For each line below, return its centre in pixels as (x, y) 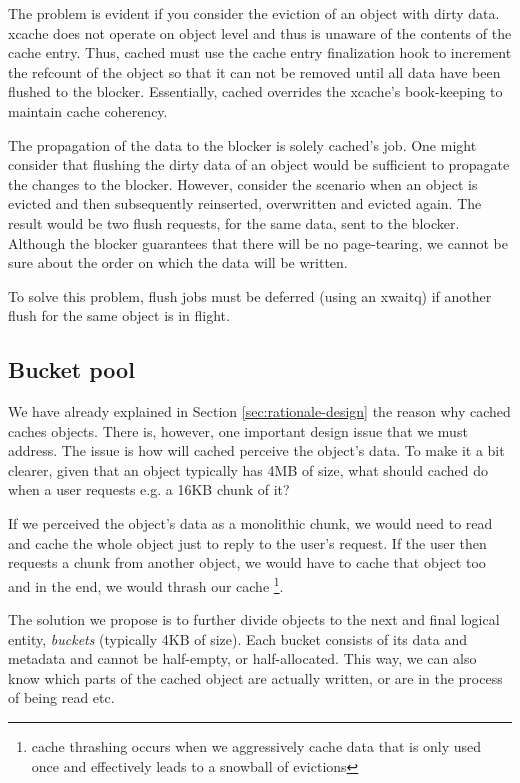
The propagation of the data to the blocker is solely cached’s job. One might (242, 144)
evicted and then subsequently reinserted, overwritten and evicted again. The (245, 203)
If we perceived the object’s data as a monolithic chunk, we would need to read (250, 523)
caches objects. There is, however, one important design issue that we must (238, 430)
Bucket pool (71, 369)
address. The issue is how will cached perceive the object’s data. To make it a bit (256, 450)
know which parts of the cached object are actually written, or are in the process (255, 677)
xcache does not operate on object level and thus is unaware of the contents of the (260, 32)
